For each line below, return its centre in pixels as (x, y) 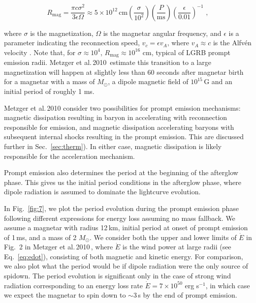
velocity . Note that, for (40, 52)
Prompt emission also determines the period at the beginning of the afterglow (121, 172)
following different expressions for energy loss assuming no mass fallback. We (120, 218)
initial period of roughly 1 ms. (49, 91)
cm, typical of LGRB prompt (186, 52)
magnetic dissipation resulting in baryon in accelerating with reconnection (116, 117)
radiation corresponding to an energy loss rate (74, 285)
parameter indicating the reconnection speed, (72, 43)
